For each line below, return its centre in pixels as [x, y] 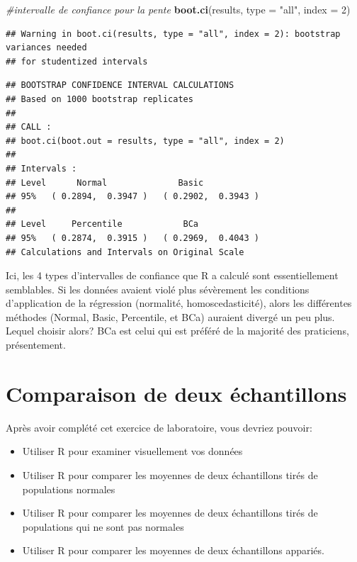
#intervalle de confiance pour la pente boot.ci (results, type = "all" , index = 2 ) [178, 9]
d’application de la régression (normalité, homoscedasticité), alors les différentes [179, 303]
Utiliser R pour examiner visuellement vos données [132, 451]
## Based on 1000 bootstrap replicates [100, 99]
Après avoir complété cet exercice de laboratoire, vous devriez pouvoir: [159, 427]
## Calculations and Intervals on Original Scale [125, 252]
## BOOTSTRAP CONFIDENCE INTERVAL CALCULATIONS [120, 85]
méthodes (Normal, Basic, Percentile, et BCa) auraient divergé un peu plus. [170, 316]
